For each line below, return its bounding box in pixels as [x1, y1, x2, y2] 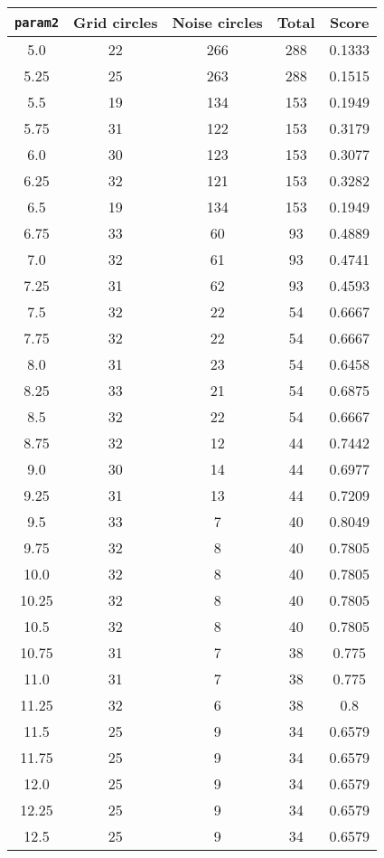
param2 [14, 14, 60, 30]
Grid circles [73, 12, 158, 33]
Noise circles [172, 12, 263, 33]
